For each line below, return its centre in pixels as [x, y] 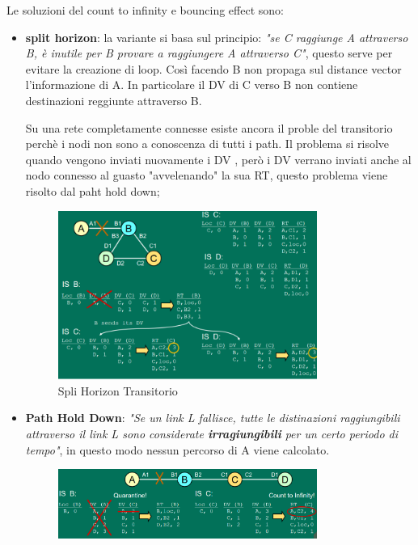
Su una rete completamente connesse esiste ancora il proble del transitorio [209, 127]
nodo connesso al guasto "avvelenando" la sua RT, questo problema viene [207, 175]
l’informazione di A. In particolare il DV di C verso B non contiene [192, 84]
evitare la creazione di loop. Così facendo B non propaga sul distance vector [213, 68]
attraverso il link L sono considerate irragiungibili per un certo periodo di [212, 433]
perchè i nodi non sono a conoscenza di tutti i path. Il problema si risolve [207, 144]
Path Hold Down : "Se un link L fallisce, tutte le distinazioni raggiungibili [213, 418]
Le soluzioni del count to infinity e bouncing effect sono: [145, 10]
